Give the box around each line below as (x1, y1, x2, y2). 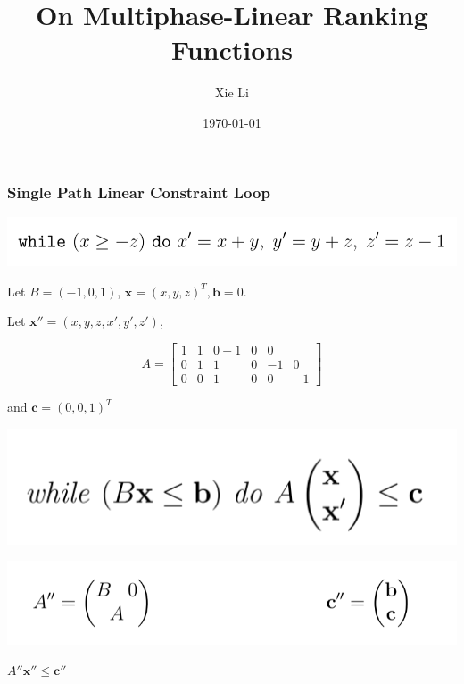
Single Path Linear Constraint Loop (7, 180, 270, 203)
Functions (171, 31, 293, 68)
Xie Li (215, 83, 249, 102)
